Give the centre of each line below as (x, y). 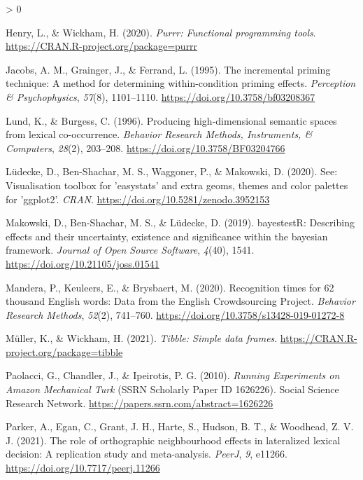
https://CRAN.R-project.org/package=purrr (102, 46)
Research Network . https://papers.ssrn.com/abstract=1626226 (140, 403)
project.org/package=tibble (64, 351)
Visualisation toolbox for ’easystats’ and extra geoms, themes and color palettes (177, 185)
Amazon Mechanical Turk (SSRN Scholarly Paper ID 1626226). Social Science (172, 389)
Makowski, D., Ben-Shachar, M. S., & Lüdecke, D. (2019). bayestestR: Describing (180, 222)
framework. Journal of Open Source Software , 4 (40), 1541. (130, 250)
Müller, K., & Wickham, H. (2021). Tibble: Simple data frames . (142, 338)
